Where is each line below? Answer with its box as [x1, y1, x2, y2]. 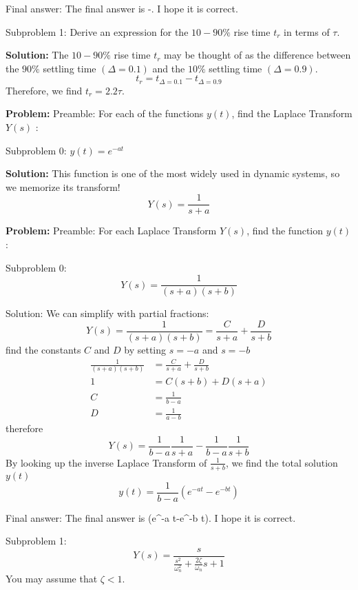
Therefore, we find [6, 83, 83, 97]
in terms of [284, 24, 330, 39]
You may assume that [6, 571, 98, 586]
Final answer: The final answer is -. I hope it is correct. [6, 1, 238, 15]
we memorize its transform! [6, 179, 120, 194]
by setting [124, 342, 167, 356]
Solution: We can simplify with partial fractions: [6, 306, 209, 321]
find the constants [6, 342, 81, 356]
